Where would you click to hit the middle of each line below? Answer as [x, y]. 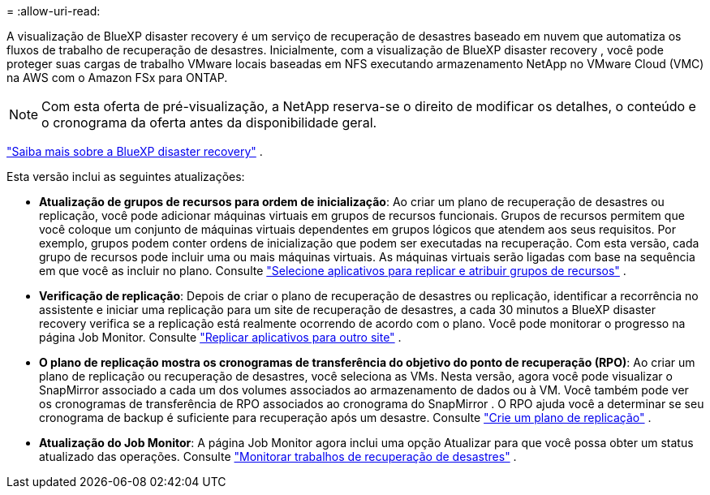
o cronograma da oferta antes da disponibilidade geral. [209, 123]
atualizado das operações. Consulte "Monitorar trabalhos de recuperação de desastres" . [278, 456]
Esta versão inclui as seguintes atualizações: [126, 176]
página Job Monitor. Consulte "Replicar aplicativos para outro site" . [220, 337]
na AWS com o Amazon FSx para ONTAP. [117, 77]
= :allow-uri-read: [54, 11]
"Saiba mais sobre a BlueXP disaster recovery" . [135, 151]
